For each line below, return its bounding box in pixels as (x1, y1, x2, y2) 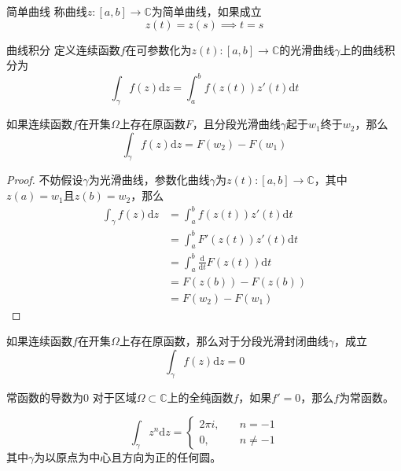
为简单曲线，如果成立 (151, 3, 262, 19)
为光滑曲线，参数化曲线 (88, 171, 210, 188)
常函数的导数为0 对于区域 (6, 388, 137, 405)
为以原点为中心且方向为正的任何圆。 (34, 449, 222, 465)
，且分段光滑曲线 (192, 116, 281, 132)
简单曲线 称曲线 (6, 3, 87, 19)
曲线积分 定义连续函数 (6, 41, 120, 57)
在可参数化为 (125, 41, 192, 57)
